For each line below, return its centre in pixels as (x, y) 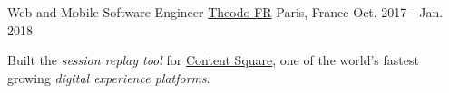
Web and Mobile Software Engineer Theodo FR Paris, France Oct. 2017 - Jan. (225, 12)
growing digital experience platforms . (109, 77)
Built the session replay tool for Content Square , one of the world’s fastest (213, 60)
